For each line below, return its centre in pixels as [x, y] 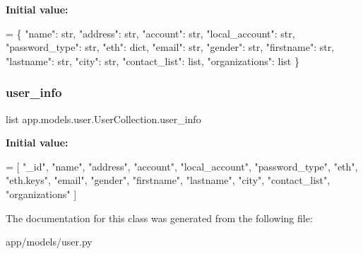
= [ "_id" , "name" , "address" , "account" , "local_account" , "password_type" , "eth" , [182, 166]
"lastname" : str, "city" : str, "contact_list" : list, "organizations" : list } [153, 60]
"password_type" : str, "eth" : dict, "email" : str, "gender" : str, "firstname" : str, [170, 47]
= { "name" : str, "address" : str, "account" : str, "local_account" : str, [150, 33]
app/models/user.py [49, 242]
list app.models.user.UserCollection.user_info [103, 119]
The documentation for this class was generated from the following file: [159, 218]
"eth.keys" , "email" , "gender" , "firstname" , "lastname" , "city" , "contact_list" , [168, 180]
